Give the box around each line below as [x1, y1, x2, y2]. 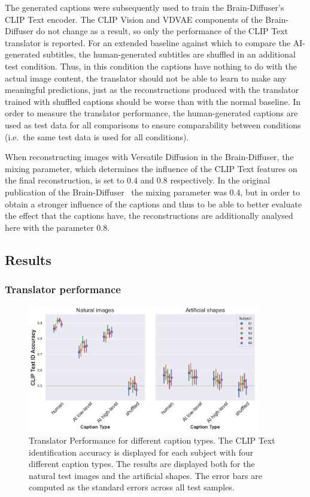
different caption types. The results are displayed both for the [29, 457, 255, 470]
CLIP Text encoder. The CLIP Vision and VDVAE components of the [5, 13, 263, 25]
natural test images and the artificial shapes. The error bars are [29, 469, 262, 481]
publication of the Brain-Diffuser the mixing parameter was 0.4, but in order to [5, 185, 300, 198]
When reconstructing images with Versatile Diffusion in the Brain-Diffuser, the [5, 150, 294, 163]
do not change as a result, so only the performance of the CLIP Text [36, 25, 288, 37]
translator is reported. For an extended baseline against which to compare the [5, 36, 291, 49]
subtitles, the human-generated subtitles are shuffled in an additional [42, 48, 296, 61]
